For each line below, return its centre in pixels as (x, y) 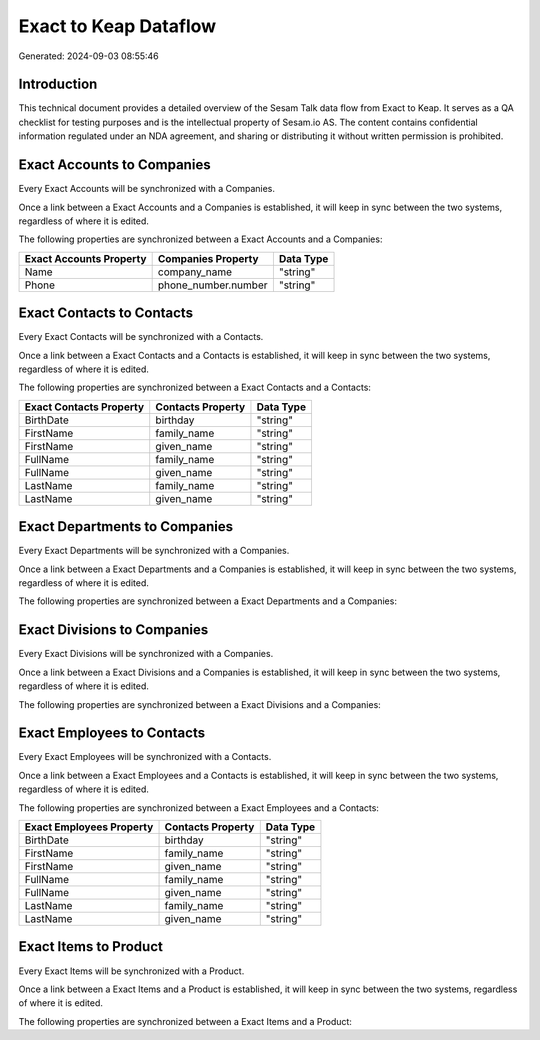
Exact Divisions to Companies (113, 630)
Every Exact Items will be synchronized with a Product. (131, 971)
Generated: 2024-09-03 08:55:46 (88, 56)
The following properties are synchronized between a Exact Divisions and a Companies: (200, 704)
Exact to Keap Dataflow (117, 26)
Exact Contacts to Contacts (106, 313)
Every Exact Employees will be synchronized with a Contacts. (145, 757)
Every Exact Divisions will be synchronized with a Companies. (146, 654)
